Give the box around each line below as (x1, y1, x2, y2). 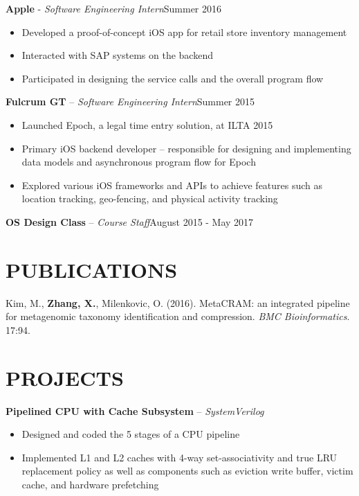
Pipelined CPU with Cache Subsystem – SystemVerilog (6, 403, 264, 418)
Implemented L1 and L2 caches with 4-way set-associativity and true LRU (21, 450, 338, 464)
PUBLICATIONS (6, 255, 178, 283)
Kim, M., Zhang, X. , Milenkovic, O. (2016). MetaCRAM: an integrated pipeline (6, 295, 350, 310)
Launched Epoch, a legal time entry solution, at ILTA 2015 (21, 117, 273, 132)
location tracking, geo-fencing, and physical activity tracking (21, 191, 278, 206)
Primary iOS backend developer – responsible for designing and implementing (21, 141, 351, 155)
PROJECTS (6, 363, 124, 391)
